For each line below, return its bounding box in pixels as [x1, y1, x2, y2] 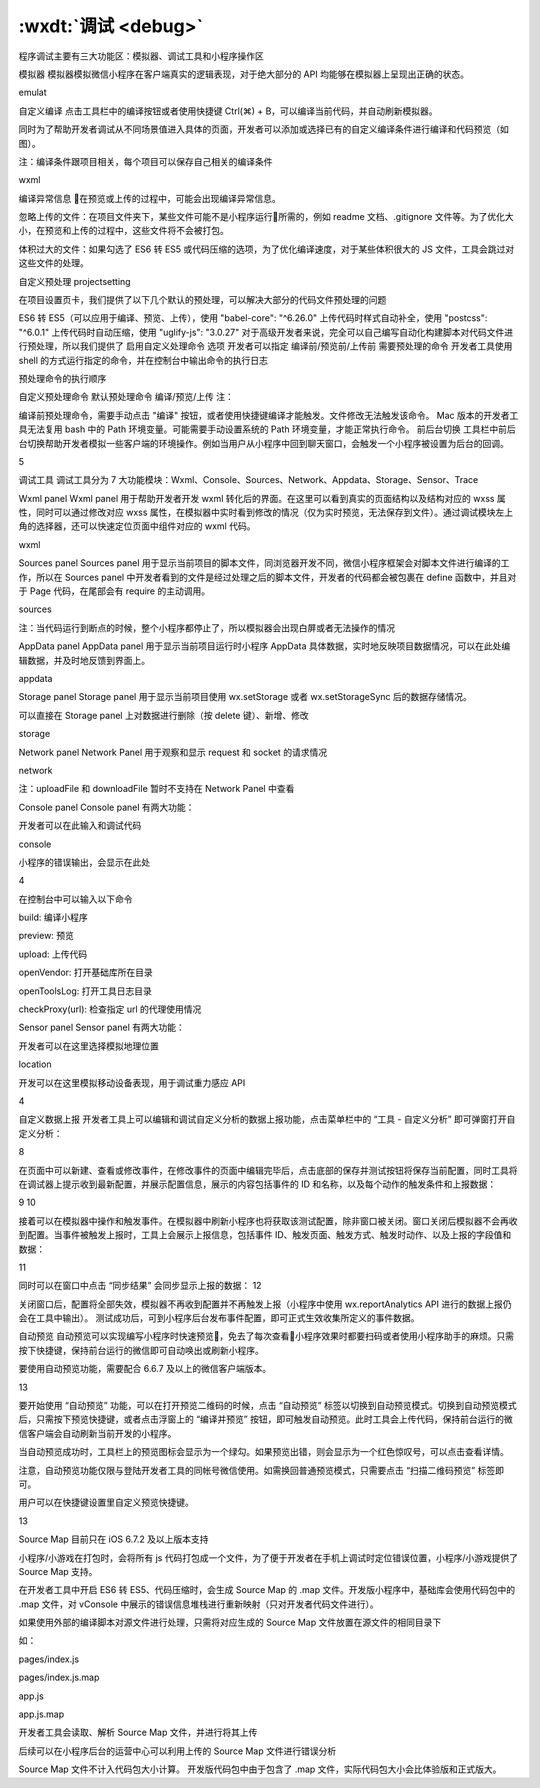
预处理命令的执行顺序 [18, 372, 107, 384]
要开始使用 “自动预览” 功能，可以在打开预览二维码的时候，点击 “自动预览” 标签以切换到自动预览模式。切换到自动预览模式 [18, 1400, 517, 1412]
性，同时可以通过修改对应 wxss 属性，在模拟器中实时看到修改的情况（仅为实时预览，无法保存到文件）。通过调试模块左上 [18, 506, 514, 519]
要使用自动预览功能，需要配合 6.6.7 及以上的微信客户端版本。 [18, 1363, 272, 1375]
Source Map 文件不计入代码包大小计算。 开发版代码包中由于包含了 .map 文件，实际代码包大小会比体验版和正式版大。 [18, 1763, 502, 1775]
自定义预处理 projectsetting [18, 275, 131, 287]
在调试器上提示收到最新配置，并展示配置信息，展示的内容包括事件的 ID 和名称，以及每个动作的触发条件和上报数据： [18, 1178, 497, 1190]
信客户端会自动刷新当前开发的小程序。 [18, 1427, 177, 1439]
